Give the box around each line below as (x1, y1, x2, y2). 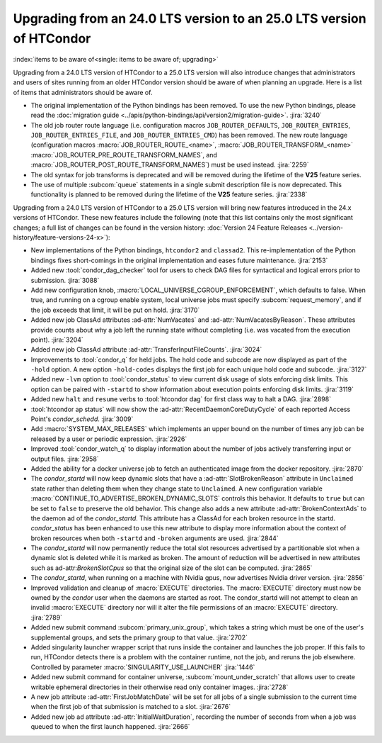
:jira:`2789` (30, 613, 63, 622)
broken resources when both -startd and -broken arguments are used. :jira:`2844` (30, 534, 279, 542)
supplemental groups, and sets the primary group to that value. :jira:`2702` (30, 633, 248, 642)
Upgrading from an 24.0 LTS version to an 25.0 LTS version (13, 11, 367, 26)
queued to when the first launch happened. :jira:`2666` (30, 722, 190, 731)
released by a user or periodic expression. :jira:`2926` (30, 435, 187, 443)
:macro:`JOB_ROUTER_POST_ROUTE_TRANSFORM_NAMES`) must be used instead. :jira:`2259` (30, 160, 309, 169)
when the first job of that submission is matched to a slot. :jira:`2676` (30, 703, 231, 711)
